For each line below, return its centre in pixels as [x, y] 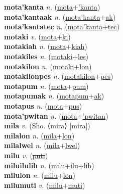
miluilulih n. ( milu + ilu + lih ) [49, 165]
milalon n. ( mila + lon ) [39, 135]
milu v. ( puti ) [26, 155]
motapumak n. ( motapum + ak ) [54, 96]
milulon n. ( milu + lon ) [40, 175]
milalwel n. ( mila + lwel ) [42, 145]
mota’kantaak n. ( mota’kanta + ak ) [60, 16]
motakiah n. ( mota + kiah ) [46, 46]
